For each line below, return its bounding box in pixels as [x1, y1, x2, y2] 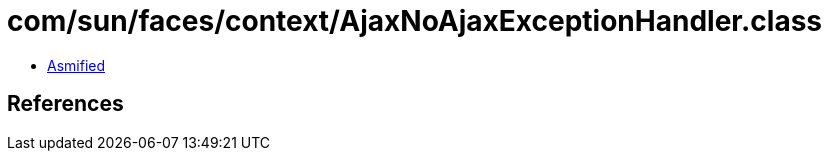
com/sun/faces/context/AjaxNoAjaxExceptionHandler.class [7, 4, 822, 38]
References [7, 91, 124, 117]
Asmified [47, 56, 106, 74]
